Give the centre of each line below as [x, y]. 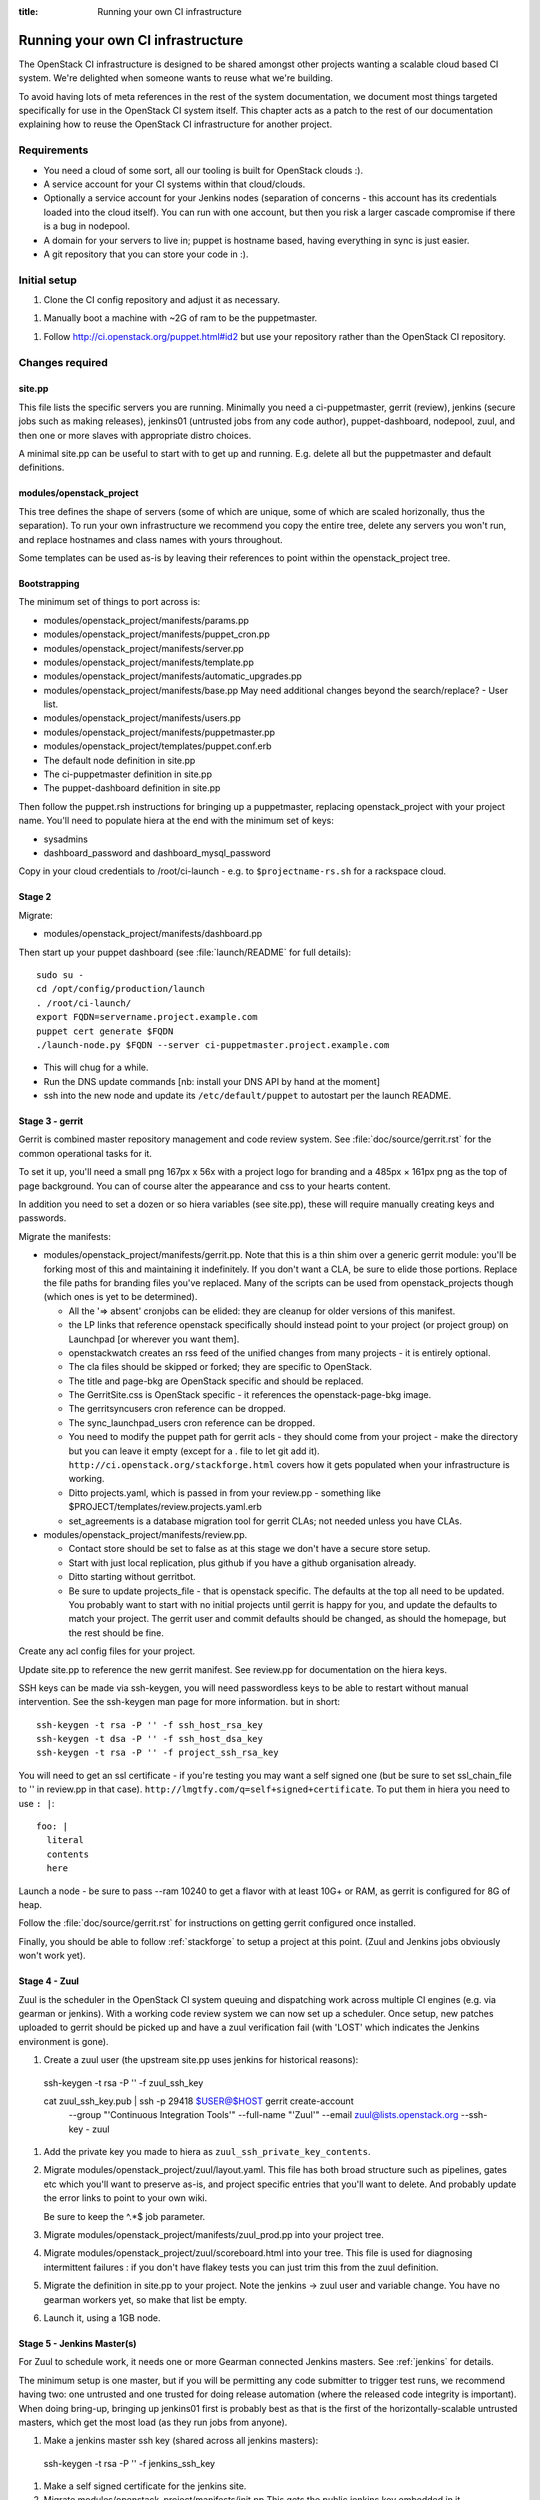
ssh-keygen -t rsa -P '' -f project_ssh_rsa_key [157, 1753]
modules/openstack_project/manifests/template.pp [148, 662]
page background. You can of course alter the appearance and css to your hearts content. [204, 1186]
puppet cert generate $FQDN [105, 1031]
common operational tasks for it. [85, 1153]
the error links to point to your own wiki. [125, 2198]
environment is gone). [63, 2041]
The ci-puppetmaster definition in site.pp [128, 774]
